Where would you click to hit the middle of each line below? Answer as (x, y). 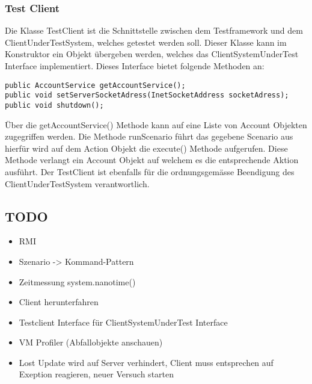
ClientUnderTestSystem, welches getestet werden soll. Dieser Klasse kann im (146, 42)
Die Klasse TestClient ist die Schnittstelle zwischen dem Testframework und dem (154, 30)
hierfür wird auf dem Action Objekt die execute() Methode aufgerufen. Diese (146, 148)
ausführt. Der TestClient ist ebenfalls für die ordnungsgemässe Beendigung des (150, 171)
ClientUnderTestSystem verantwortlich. (77, 183)
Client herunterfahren (59, 302)
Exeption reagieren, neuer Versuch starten (96, 374)
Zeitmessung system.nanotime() (77, 281)
